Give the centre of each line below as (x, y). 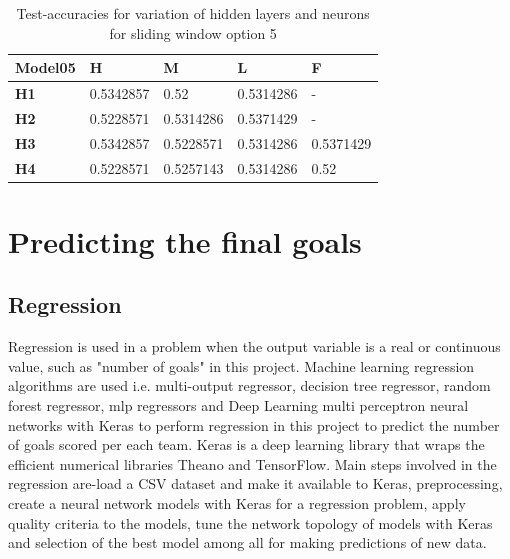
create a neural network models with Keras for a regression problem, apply (237, 502)
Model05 (45, 67)
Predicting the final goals (185, 240)
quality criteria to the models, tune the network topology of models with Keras (250, 522)
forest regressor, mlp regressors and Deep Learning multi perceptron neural (238, 405)
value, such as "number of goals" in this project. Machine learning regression (241, 365)
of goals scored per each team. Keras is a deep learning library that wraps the (246, 444)
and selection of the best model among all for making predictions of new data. (247, 542)
